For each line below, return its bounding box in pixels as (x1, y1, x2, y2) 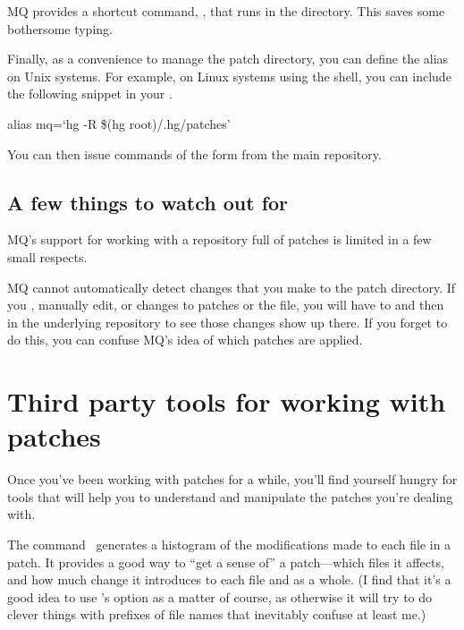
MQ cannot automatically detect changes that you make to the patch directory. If (7, 277, 456, 296)
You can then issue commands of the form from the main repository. (7, 144, 382, 163)
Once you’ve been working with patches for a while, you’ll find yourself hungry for (7, 470, 458, 489)
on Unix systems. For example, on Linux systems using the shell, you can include (7, 66, 451, 85)
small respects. (7, 247, 88, 266)
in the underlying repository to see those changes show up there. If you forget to (7, 312, 448, 331)
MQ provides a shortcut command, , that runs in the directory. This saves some (7, 2, 445, 20)
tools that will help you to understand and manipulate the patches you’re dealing (7, 487, 453, 506)
